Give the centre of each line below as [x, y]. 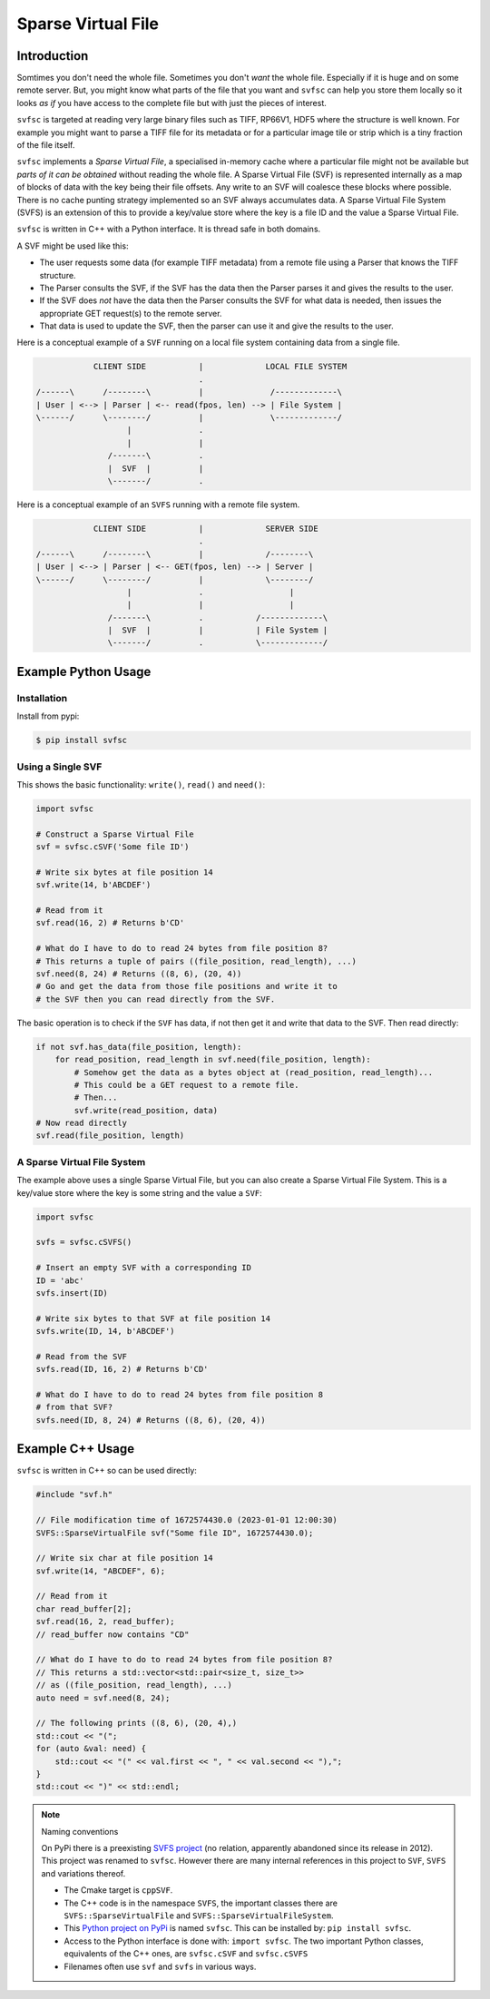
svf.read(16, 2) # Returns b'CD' [110, 923]
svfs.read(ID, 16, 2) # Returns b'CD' [122, 1369]
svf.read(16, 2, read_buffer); [106, 1622]
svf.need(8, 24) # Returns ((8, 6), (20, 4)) [139, 974]
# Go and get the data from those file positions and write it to [186, 986]
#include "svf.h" [74, 1494]
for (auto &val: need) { [91, 1749]
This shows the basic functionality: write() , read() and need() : [141, 784]
